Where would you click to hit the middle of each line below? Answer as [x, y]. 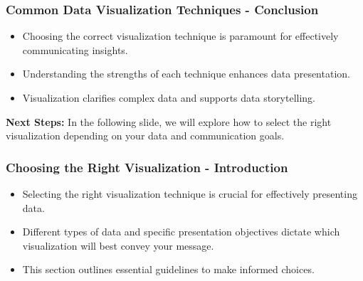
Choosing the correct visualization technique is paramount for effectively [180, 36]
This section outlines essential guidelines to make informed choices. [168, 269]
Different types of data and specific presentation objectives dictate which [181, 232]
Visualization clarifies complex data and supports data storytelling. [169, 97]
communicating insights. [75, 49]
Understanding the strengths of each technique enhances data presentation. [186, 74]
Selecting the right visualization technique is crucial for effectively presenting [190, 193]
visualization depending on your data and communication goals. [145, 136]
